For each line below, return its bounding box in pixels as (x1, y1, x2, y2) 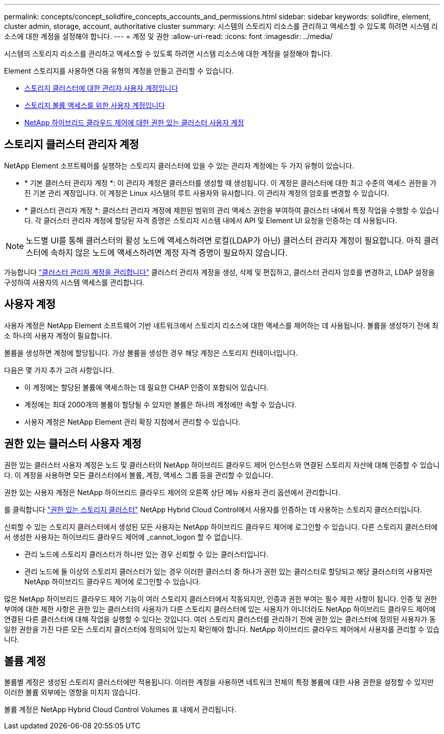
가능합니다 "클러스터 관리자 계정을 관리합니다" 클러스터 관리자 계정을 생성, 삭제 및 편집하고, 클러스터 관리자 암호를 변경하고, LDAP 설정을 (4, 267, 435, 276)
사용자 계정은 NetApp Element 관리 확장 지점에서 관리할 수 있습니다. (24, 417, 241, 426)
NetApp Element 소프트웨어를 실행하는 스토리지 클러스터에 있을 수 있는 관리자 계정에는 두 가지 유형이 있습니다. (4, 161, 354, 170)
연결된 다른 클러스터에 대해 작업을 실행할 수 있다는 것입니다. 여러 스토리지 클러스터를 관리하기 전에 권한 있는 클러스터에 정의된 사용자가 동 (4, 614, 436, 623)
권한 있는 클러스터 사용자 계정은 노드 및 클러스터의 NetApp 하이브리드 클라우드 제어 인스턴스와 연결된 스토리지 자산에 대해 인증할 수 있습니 (4, 460, 440, 469)
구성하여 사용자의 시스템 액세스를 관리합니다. (4, 277, 145, 287)
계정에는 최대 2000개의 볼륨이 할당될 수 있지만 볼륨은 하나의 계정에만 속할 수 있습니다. (24, 400, 297, 409)
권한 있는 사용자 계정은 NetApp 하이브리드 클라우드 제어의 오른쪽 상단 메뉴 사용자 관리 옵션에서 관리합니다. (4, 487, 341, 497)
